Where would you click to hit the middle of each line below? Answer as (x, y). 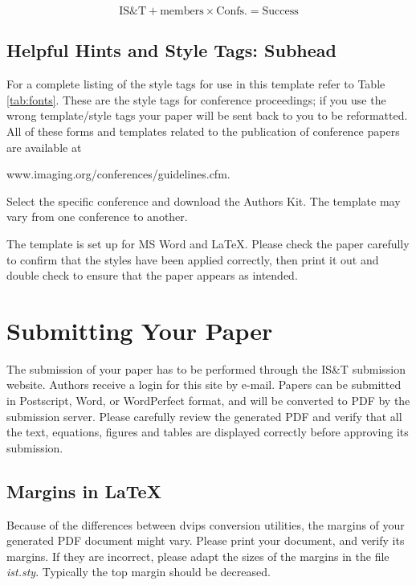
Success (280, 11)
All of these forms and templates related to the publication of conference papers (203, 131)
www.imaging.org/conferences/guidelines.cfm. (118, 174)
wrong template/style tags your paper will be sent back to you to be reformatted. (207, 115)
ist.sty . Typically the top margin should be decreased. (139, 572)
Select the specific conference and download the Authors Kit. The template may (204, 200)
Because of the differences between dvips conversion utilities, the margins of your (206, 524)
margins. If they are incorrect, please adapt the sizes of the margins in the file (198, 556)
